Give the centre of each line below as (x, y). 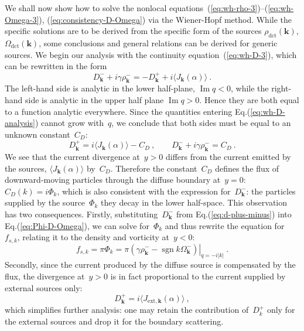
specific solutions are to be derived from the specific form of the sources (133, 31)
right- (281, 88)
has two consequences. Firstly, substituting (81, 214)
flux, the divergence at (45, 276)
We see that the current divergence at (72, 156)
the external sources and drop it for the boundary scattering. (114, 321)
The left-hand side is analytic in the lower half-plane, (100, 88)
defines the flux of (247, 168)
